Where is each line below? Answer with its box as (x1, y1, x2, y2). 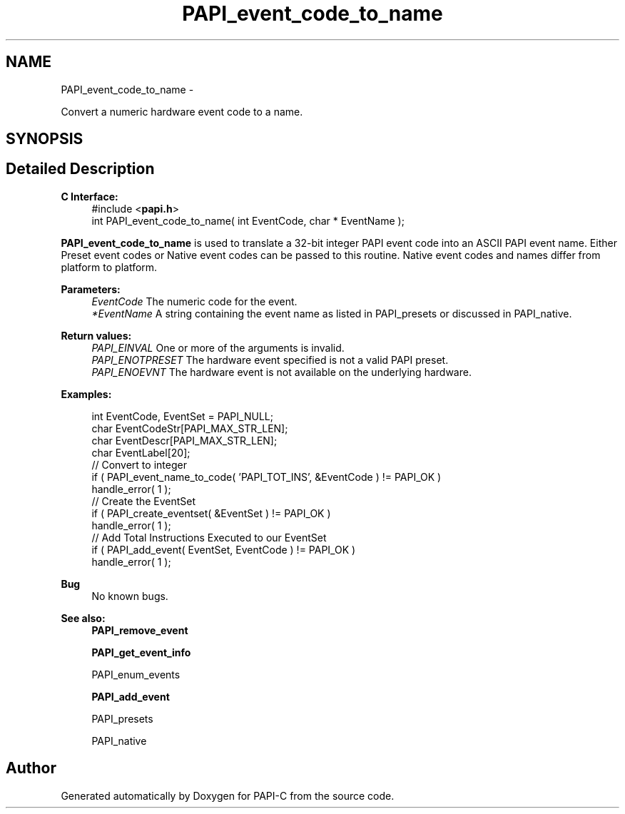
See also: (61, 611, 106, 624)
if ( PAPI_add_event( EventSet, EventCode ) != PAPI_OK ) (91, 543, 356, 556)
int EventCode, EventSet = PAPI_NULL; (91, 409, 273, 422)
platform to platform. (61, 260, 158, 273)
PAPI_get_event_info (91, 646, 191, 658)
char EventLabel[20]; (91, 446, 190, 459)
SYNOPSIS (6, 130, 83, 148)
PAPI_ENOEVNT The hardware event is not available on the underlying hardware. (91, 365, 472, 378)
